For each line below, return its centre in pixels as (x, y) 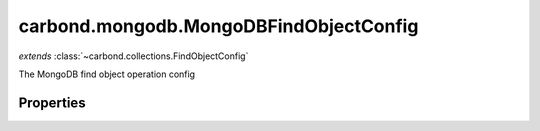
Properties (52, 102)
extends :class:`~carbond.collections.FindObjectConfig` (133, 56)
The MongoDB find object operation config (106, 74)
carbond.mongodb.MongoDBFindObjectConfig (218, 26)
